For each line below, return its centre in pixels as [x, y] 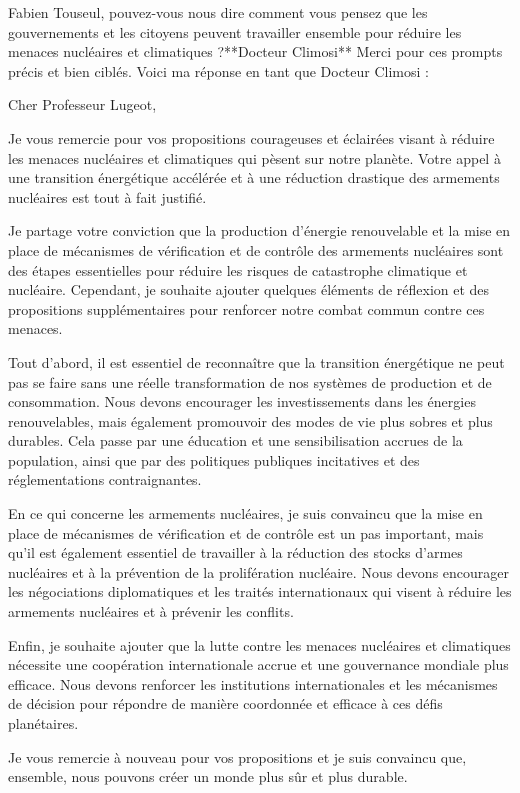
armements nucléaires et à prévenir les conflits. [151, 611]
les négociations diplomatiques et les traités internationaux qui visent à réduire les [260, 591]
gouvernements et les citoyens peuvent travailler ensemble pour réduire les [235, 31]
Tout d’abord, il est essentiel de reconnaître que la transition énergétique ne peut [256, 361]
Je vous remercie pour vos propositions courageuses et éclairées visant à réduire [251, 137]
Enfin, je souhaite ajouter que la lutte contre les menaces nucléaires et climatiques [259, 644]
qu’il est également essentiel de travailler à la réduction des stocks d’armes [235, 552]
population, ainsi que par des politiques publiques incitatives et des [214, 459]
